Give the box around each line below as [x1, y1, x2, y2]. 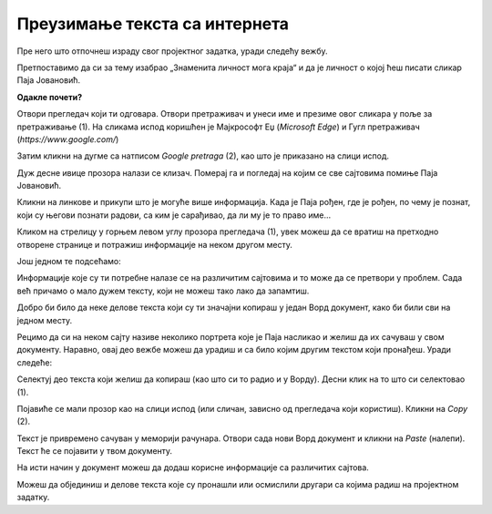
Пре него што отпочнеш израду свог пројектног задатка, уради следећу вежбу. [16, 46, 328, 57]
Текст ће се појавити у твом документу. [16, 446, 173, 457]
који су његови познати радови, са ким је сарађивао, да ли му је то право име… [16, 210, 332, 221]
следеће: [16, 356, 53, 368]
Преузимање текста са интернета [16, 14, 290, 34]
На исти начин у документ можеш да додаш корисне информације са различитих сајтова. [16, 462, 369, 473]
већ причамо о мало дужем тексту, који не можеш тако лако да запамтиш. [16, 285, 310, 296]
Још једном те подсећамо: [16, 256, 122, 267]
